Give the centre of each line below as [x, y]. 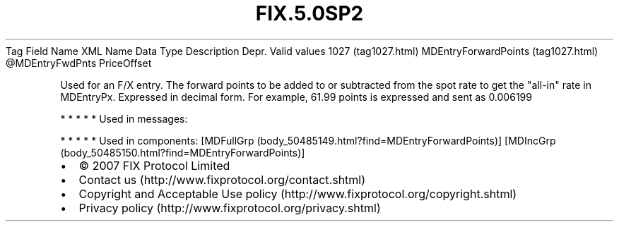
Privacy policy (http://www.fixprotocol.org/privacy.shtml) [230, 208]
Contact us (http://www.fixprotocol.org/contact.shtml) [222, 179]
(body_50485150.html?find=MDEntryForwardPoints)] [183, 152]
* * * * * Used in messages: [124, 118]
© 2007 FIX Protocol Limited [154, 165]
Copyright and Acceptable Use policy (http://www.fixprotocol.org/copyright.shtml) [298, 194]
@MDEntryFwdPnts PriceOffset [79, 63]
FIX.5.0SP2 [309, 13]
